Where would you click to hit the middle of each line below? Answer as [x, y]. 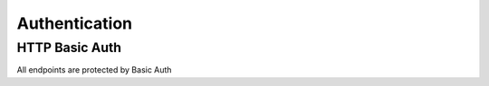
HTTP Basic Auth [69, 47]
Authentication [75, 23]
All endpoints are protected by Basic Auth [94, 70]
